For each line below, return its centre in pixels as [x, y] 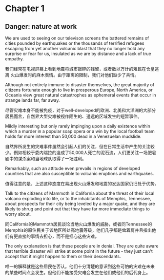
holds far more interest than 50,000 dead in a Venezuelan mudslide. [73, 136]
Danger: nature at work [41, 27]
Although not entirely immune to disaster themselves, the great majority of [80, 85]
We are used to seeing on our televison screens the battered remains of [77, 38]
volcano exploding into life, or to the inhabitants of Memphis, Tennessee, [78, 198]
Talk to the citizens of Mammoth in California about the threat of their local [80, 193]
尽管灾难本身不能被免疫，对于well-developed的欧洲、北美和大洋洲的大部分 [81, 110]
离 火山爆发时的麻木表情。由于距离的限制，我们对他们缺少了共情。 [72, 75]
